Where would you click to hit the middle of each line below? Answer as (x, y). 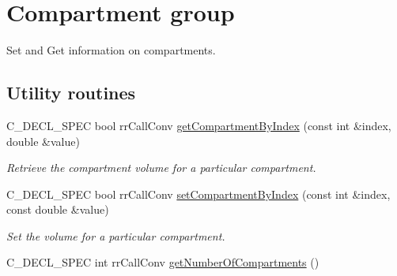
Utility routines (71, 93)
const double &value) (58, 209)
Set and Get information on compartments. (111, 50)
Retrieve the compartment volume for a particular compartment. (161, 168)
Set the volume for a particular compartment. (116, 235)
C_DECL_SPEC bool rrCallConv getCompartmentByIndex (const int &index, (199, 125)
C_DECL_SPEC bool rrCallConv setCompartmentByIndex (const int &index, (198, 194)
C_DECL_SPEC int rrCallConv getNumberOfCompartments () (163, 262)
